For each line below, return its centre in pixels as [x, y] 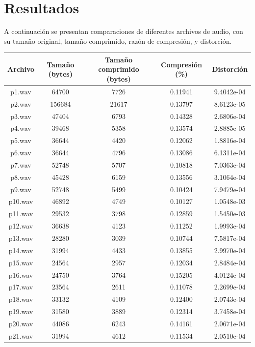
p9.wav [21, 189]
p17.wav [21, 287]
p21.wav [21, 335]
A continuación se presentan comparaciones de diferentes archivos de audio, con [124, 31]
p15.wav [21, 262]
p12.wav [21, 226]
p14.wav [21, 250]
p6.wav [21, 153]
